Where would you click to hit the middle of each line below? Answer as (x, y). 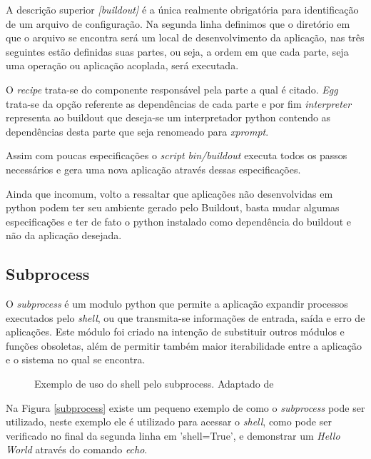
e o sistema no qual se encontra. (76, 359)
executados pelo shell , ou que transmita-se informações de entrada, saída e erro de (185, 317)
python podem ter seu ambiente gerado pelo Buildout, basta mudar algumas (173, 207)
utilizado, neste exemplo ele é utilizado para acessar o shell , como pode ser (169, 422)
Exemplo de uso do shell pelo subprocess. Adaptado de (154, 384)
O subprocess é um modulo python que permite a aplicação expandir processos (177, 304)
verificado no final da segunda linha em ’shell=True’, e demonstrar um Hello (173, 435)
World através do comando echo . (77, 449)
